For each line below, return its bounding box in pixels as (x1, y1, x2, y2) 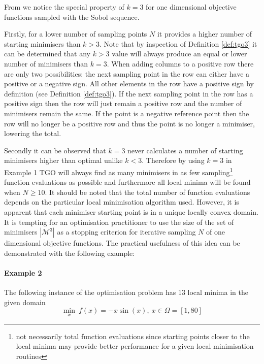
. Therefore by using (142, 155, 205, 166)
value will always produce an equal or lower (112, 48, 247, 59)
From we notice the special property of (4, 2, 124, 12)
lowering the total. (4, 128, 61, 139)
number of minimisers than (4, 58, 88, 69)
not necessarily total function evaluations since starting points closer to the (16, 330, 250, 341)
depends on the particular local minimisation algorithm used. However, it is (4, 196, 239, 207)
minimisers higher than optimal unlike (4, 155, 123, 166)
